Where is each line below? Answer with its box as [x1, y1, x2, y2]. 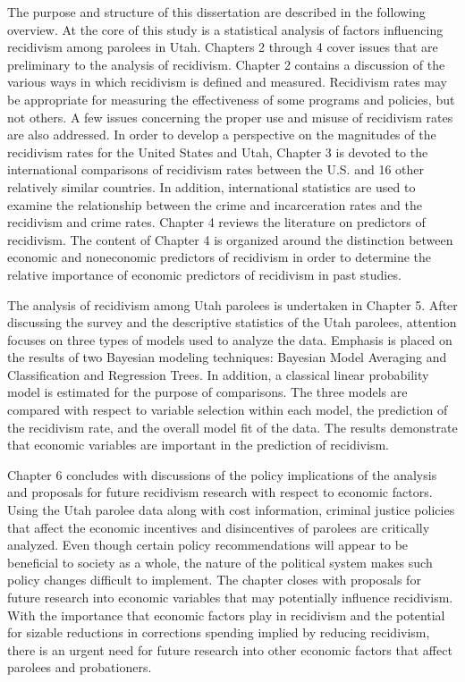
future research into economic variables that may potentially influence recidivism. [7, 588, 453, 606]
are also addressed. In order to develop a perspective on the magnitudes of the [7, 125, 436, 144]
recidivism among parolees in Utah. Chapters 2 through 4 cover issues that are [7, 38, 438, 56]
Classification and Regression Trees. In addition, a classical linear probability [7, 365, 429, 383]
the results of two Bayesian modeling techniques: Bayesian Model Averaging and [7, 348, 447, 366]
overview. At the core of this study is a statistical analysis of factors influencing [7, 20, 444, 38]
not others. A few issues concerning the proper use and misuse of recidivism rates [7, 107, 453, 126]
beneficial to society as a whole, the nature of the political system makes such [7, 552, 433, 571]
